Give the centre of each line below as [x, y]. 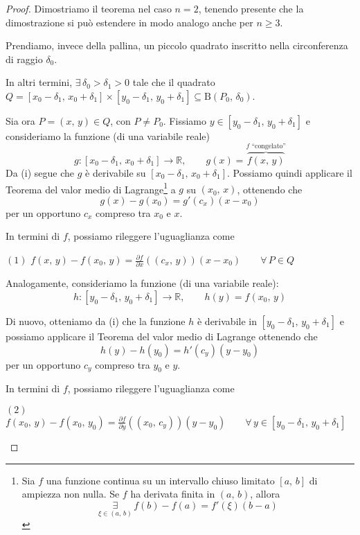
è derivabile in [227, 321]
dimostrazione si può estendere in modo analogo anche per [129, 22]
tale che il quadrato [174, 82]
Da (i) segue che [40, 173]
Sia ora [20, 120]
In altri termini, [39, 82]
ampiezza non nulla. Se [71, 494]
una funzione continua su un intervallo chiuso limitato [160, 480]
